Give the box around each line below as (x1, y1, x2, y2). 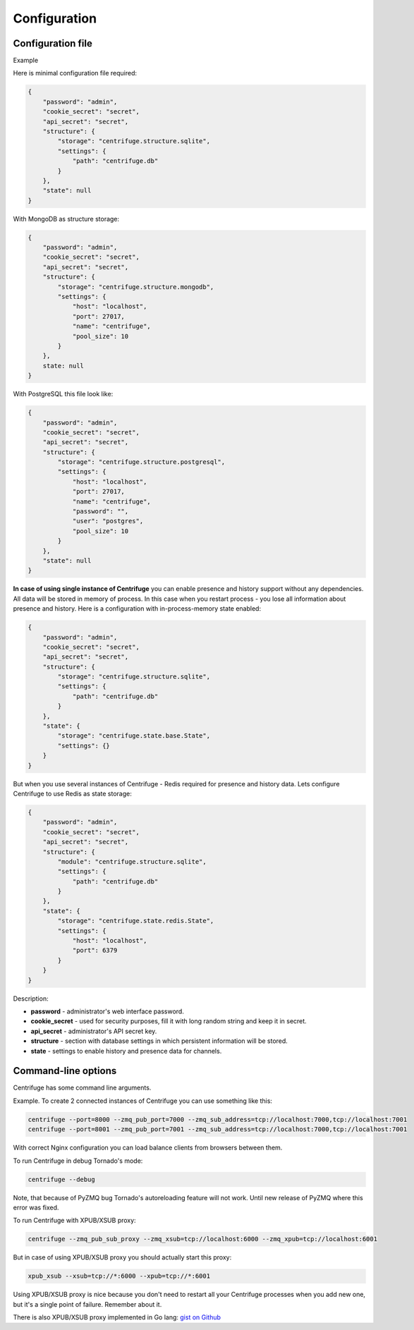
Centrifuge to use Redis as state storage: (13, 789, 132, 798)
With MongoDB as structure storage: (13, 214, 120, 223)
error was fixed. (13, 1203, 59, 1212)
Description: (13, 994, 49, 1003)
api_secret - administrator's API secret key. (30, 1027, 157, 1035)
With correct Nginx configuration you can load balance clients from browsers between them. (13, 1143, 283, 1152)
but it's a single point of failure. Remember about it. (13, 1300, 162, 1308)
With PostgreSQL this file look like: (13, 390, 114, 398)
